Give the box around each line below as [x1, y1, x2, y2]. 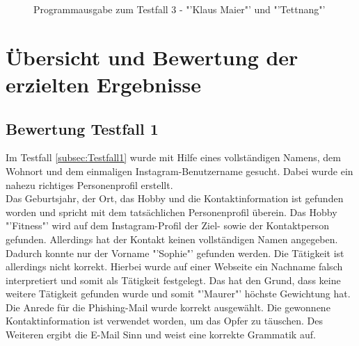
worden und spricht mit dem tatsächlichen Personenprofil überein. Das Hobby [6, 204, 337, 219]
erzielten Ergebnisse [6, 69, 202, 98]
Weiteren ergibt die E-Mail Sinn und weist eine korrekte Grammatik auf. [6, 327, 316, 342]
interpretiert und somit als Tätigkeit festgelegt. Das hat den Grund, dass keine [6, 272, 341, 287]
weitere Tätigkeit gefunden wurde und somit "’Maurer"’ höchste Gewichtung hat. [6, 286, 351, 301]
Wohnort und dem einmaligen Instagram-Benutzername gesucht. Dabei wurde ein [6, 163, 353, 178]
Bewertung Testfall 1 [6, 117, 159, 139]
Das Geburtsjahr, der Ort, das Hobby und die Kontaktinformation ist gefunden [6, 191, 344, 206]
